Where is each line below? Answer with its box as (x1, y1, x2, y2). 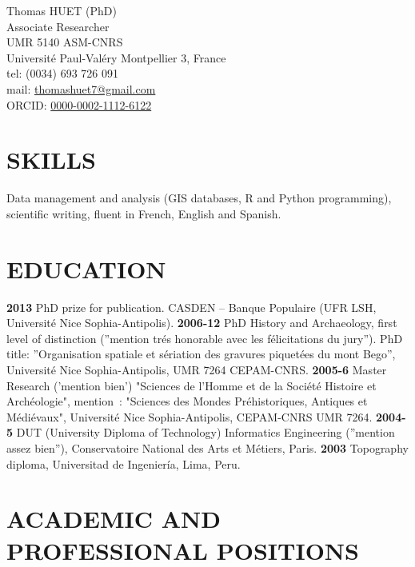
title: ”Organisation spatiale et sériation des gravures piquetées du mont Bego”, (6, 345, 396, 362)
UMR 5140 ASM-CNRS (6, 34, 123, 50)
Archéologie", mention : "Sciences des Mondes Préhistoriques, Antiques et (6, 393, 368, 409)
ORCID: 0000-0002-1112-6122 (6, 96, 152, 113)
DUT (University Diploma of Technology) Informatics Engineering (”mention (16, 424, 395, 441)
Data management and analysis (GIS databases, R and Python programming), (6, 190, 392, 206)
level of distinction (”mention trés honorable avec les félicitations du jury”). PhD (6, 329, 403, 346)
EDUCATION (6, 252, 166, 285)
